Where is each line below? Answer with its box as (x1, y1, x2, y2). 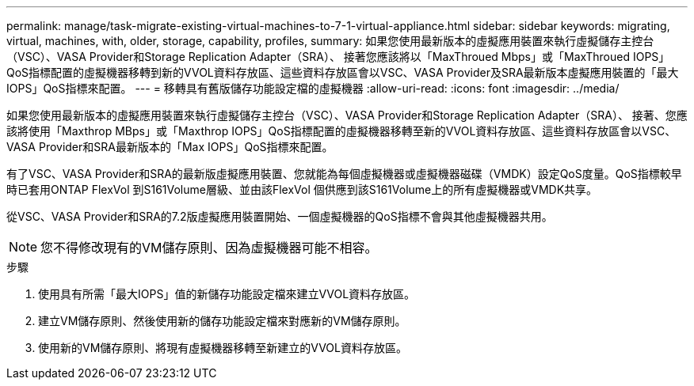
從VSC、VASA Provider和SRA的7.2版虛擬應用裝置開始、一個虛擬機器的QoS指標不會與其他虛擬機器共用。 (6, 210, 553, 223)
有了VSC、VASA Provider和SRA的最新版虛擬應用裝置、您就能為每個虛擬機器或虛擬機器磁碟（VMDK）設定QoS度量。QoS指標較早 (6, 167, 682, 180)
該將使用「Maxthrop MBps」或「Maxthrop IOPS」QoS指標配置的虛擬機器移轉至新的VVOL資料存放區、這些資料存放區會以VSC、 (6, 124, 677, 138)
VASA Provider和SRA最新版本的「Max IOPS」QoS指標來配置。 (6, 140, 334, 153)
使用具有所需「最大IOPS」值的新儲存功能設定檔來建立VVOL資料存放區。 (38, 287, 416, 301)
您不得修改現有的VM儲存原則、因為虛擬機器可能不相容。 (40, 240, 378, 255)
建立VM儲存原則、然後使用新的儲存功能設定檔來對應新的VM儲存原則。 (38, 314, 406, 327)
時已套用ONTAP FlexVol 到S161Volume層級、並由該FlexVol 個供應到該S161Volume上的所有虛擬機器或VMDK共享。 (6, 183, 598, 196)
